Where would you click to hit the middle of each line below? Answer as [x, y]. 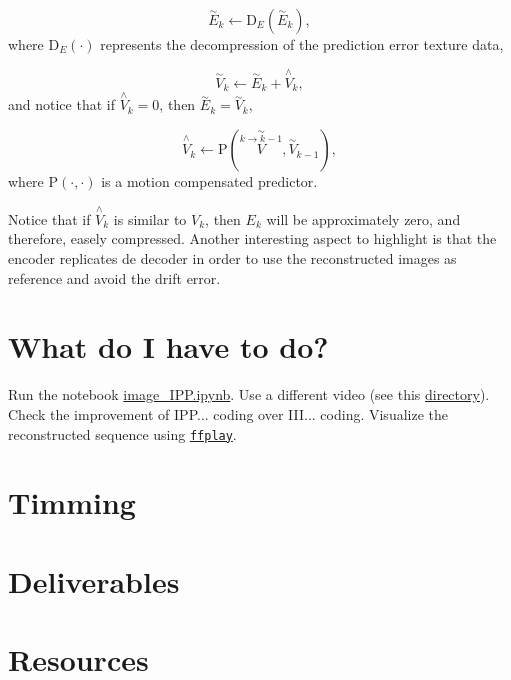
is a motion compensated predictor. [209, 181]
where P [33, 181]
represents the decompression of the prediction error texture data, [302, 44]
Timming [72, 502]
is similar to [150, 218]
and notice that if [61, 104]
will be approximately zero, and [363, 218]
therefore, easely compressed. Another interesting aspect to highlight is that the [252, 238]
